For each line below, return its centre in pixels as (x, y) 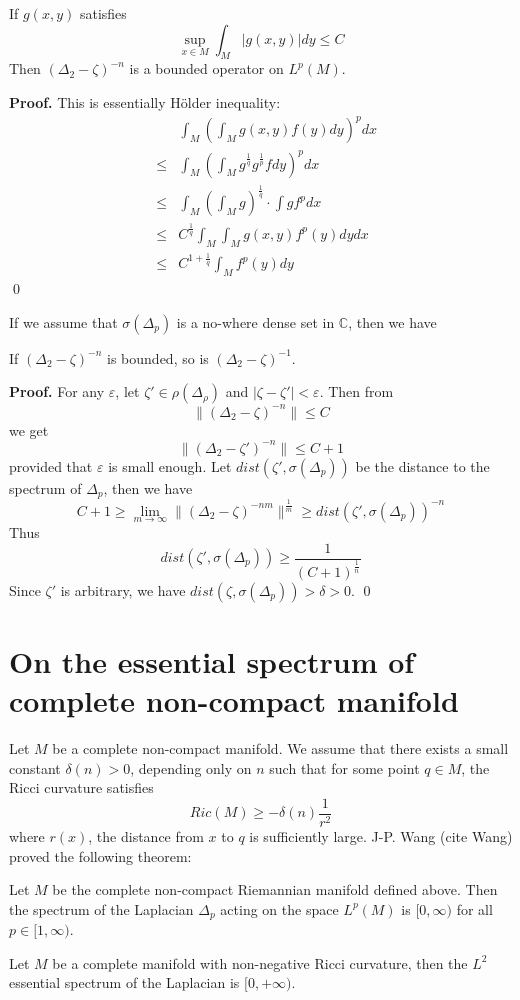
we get (29, 429)
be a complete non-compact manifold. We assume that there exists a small (280, 748)
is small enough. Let (170, 465)
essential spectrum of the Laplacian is (124, 982)
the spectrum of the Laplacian (101, 908)
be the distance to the (422, 465)
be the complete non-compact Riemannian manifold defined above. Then (275, 889)
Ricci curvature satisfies (81, 787)
